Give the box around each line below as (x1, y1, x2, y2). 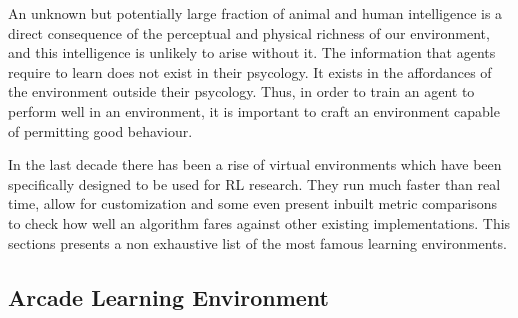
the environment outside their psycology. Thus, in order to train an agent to (8, 81, 475, 102)
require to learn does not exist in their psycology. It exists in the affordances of (8, 61, 492, 82)
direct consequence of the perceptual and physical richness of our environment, (8, 22, 490, 43)
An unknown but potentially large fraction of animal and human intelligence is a (8, 3, 503, 23)
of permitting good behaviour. (8, 120, 193, 141)
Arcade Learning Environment (8, 281, 329, 312)
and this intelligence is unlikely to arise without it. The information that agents (8, 42, 496, 63)
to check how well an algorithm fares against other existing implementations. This (8, 212, 511, 233)
